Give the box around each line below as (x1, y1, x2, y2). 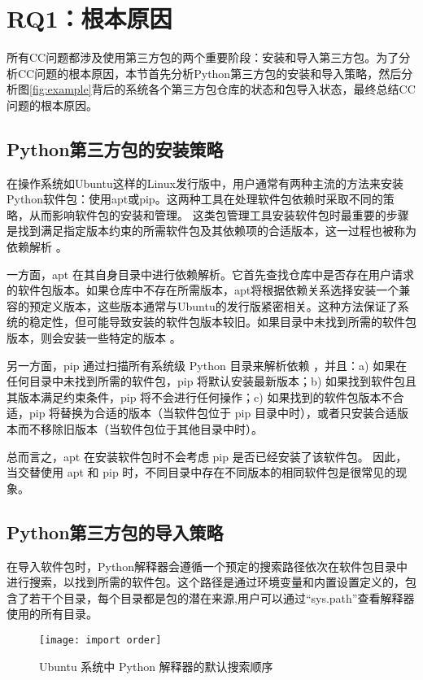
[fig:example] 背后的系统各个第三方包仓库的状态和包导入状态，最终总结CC (29, 81, 416, 98)
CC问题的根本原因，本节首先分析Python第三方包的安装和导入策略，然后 (17, 64, 402, 81)
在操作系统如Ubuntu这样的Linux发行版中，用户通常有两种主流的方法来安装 (7, 174, 403, 191)
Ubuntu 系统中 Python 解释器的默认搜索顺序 (39, 657, 273, 674)
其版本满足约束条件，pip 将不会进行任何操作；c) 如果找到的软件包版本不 (7, 388, 393, 405)
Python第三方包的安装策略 (7, 136, 224, 161)
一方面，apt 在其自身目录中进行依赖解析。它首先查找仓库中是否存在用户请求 (7, 265, 414, 282)
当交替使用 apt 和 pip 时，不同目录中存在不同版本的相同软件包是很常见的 (7, 464, 396, 481)
